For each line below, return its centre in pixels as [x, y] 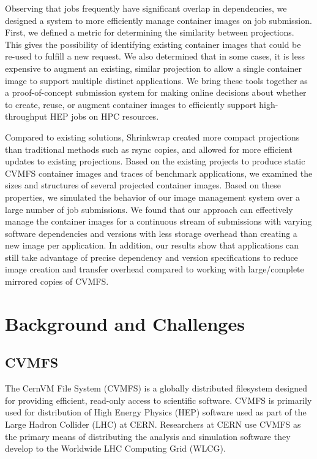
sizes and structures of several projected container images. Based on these [143, 185]
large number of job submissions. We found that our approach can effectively [149, 209]
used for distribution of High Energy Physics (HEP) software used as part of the [156, 412]
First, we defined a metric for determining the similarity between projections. [150, 32]
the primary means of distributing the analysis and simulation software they [148, 436]
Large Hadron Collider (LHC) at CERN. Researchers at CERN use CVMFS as [153, 424]
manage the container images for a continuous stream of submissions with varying [158, 221]
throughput [26, 116]
